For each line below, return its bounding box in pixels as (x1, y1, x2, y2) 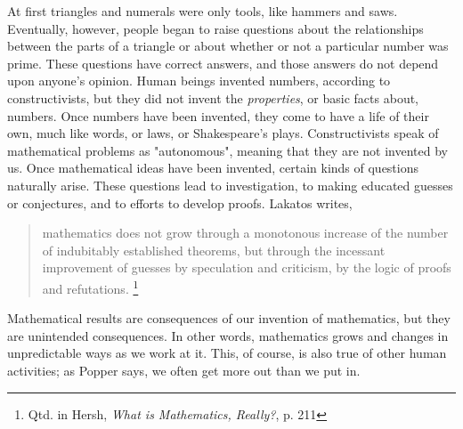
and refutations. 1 (42, 276, 139, 297)
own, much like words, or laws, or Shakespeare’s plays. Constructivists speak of (7, 124, 439, 142)
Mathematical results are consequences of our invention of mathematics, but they (7, 309, 451, 328)
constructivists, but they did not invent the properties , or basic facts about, (7, 88, 419, 107)
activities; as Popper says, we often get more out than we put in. (7, 360, 361, 379)
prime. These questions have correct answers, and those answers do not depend (7, 53, 439, 72)
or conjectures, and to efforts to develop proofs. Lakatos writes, (7, 193, 353, 212)
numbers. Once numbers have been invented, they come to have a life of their (7, 106, 429, 125)
